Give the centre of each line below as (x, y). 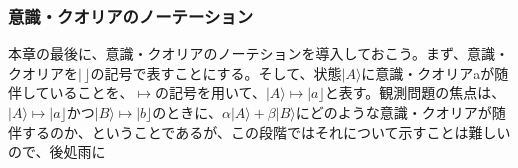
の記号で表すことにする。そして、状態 (216, 72)
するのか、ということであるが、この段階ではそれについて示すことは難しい (266, 131)
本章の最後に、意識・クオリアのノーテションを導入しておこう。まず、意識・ (258, 53)
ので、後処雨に (57, 151)
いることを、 (91, 92)
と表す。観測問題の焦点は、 (415, 92)
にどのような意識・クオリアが (393, 112)
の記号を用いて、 (210, 92)
